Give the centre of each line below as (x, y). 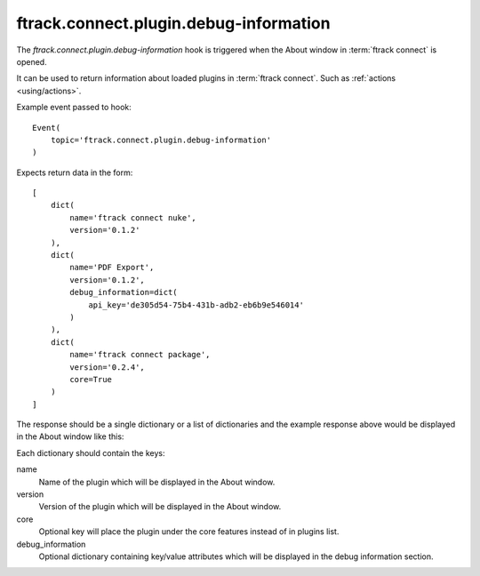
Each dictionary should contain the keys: (91, 452)
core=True (91, 379)
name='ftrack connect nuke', (133, 217)
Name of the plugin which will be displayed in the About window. (157, 482)
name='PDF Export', (112, 268)
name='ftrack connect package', (140, 355)
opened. (32, 61)
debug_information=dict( (124, 292)
